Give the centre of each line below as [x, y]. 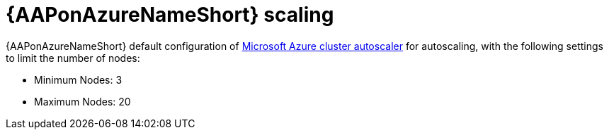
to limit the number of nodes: [73, 58]
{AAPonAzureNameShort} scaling [170, 15]
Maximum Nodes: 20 [82, 101]
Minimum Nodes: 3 [78, 79]
